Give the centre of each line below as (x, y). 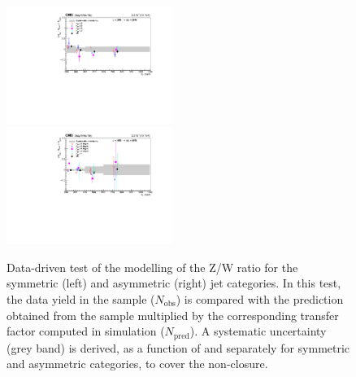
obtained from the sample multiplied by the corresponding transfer (173, 315)
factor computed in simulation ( (86, 331)
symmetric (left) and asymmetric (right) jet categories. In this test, (174, 283)
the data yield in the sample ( (81, 299)
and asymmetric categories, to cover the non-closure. (137, 364)
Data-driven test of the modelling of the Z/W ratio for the (152, 267)
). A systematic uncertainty (258, 331)
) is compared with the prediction (260, 299)
